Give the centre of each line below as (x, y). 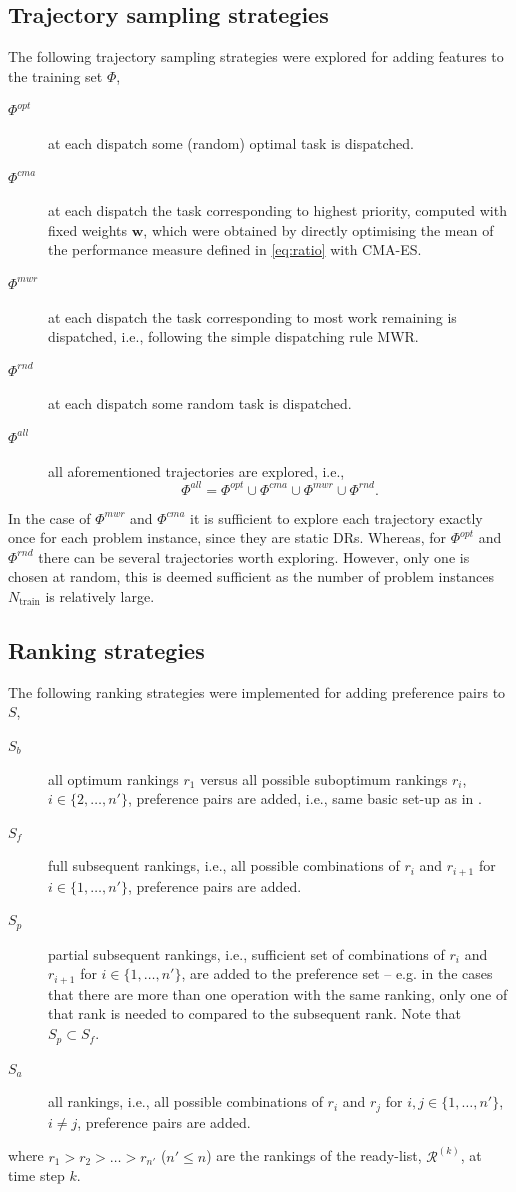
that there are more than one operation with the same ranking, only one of (278, 993)
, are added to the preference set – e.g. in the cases (337, 973)
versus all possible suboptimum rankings (324, 778)
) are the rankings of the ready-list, (314, 1155)
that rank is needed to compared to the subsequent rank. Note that (254, 1013)
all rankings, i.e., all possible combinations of (185, 1101)
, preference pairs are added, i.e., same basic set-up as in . (304, 798)
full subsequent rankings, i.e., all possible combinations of (224, 865)
